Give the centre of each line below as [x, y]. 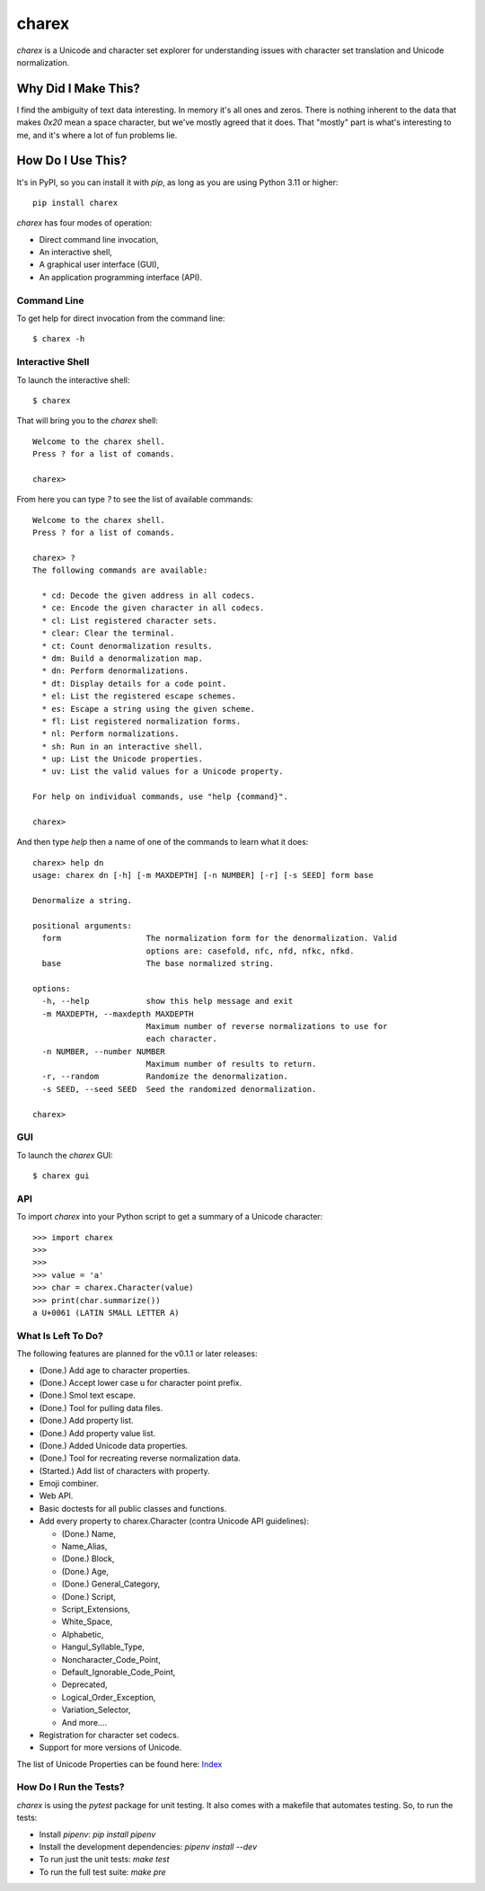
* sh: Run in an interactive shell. [123, 746]
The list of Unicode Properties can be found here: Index [119, 1764]
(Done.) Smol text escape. [88, 1395]
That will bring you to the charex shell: [88, 421]
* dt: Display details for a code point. [134, 684]
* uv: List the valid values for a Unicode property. [163, 772]
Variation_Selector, [96, 1710]
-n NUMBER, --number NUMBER [104, 1051]
